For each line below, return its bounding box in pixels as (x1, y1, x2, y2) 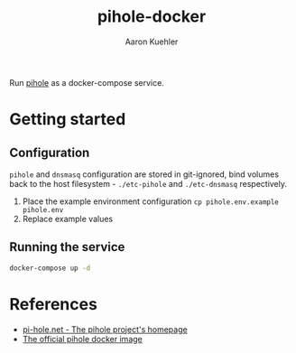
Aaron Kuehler (125, 36, 179, 47)
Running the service (9, 239, 125, 255)
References (9, 293, 97, 314)
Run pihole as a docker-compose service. (9, 77, 164, 88)
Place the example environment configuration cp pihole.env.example (22, 196, 280, 207)
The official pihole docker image (22, 333, 143, 344)
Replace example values (22, 213, 114, 224)
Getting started (9, 109, 126, 130)
